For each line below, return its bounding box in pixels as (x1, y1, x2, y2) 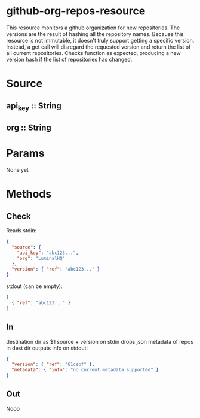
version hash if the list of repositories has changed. (6, 56, 133, 63)
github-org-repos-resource (6, 4, 146, 18)
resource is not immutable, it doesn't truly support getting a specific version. (6, 37, 195, 44)
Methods (6, 187, 52, 201)
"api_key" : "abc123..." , (17, 250, 79, 256)
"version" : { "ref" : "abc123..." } (11, 266, 100, 272)
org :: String (6, 123, 52, 133)
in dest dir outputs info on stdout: (6, 344, 88, 352)
